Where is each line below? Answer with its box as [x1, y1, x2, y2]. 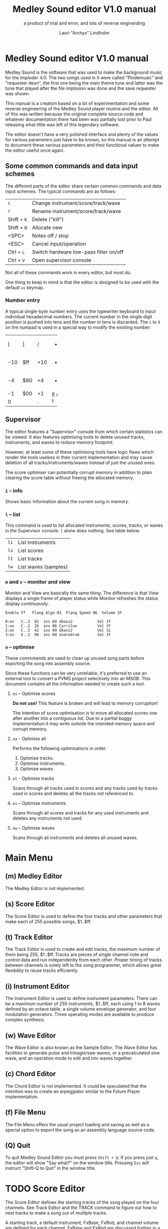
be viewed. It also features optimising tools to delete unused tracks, [5, 434, 145, 440]
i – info [5, 487, 23, 494]
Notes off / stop [32, 232, 69, 239]
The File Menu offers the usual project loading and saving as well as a [5, 1121, 149, 1127]
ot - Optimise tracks [12, 775, 54, 781]
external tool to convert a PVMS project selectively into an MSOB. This [5, 675, 151, 681]
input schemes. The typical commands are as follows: [5, 188, 117, 194]
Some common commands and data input [5, 162, 138, 170]
